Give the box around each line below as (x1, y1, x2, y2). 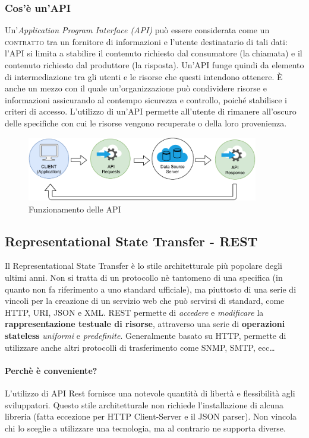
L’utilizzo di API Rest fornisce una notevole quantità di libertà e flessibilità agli (5, 387, 295, 399)
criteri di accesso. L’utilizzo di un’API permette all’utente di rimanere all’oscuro (5, 105, 297, 118)
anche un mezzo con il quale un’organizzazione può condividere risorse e (5, 82, 267, 94)
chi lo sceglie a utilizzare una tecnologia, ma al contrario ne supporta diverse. (5, 421, 286, 434)
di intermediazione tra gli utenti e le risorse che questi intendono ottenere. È (5, 70, 283, 82)
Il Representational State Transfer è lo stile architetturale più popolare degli (5, 259, 282, 272)
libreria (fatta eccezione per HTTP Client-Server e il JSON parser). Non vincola (5, 410, 297, 423)
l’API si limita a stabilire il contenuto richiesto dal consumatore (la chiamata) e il (5, 47, 302, 59)
